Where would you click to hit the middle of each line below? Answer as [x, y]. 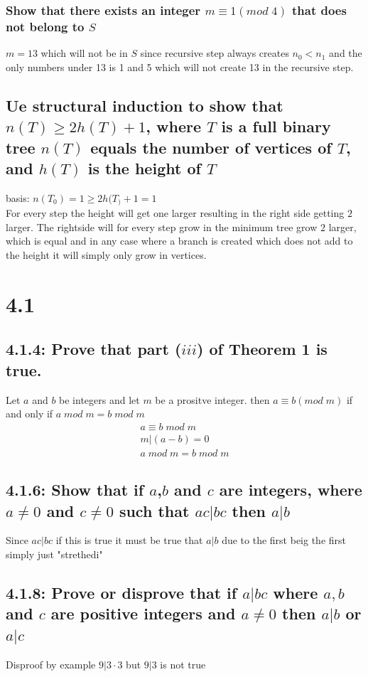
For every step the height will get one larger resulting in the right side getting [175, 213]
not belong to [45, 26]
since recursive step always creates [215, 53]
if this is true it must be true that [129, 540]
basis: [18, 197]
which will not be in [84, 53]
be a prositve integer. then [212, 399]
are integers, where [291, 490]
